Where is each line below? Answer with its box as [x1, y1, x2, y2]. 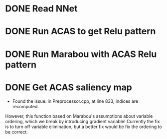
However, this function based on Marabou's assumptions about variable [5, 113, 153, 119]
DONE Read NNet [5, 3, 78, 14]
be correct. [5, 129, 28, 135]
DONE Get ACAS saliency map [5, 81, 132, 93]
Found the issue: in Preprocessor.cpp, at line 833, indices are [12, 98, 139, 104]
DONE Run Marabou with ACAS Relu [5, 48, 157, 60]
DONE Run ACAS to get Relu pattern [5, 26, 156, 37]
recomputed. [12, 103, 39, 109]
